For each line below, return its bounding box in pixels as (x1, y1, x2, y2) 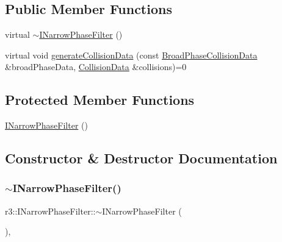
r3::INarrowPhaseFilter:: (5, 204, 96, 217)
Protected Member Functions (5, 90, 195, 109)
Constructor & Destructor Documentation (5, 149, 278, 168)
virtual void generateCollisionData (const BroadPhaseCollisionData (5, 48, 258, 61)
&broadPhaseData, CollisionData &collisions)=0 (5, 60, 187, 73)
